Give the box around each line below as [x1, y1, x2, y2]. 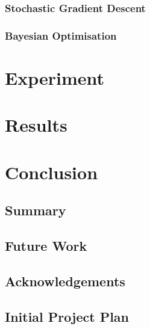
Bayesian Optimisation [5, 28, 117, 43]
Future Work [5, 236, 87, 254]
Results [5, 112, 67, 137]
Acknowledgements [5, 271, 125, 290]
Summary [5, 201, 66, 220]
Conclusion [5, 159, 98, 184]
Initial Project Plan [5, 307, 130, 325]
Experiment [5, 65, 105, 90]
